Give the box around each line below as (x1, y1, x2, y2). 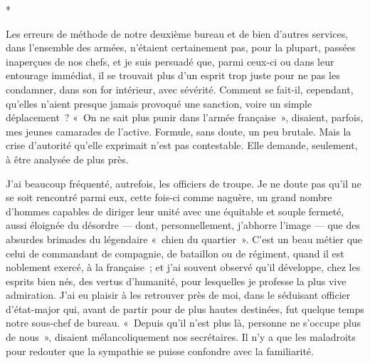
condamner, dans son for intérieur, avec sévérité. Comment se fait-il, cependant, (6, 81, 354, 96)
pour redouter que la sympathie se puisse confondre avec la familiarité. (6, 343, 314, 358)
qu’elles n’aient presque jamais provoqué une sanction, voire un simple (6, 96, 312, 111)
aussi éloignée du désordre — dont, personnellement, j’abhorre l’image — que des (6, 218, 360, 232)
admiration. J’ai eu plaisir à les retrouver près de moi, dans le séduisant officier (6, 287, 351, 302)
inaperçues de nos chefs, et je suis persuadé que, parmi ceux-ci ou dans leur (6, 53, 334, 68)
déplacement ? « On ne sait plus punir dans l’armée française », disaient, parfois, (6, 110, 364, 125)
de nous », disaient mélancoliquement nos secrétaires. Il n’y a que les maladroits (6, 329, 356, 344)
